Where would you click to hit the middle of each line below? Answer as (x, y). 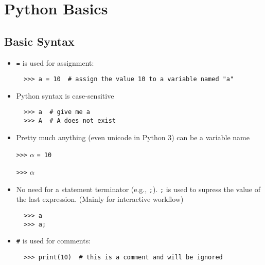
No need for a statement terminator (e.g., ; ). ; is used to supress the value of (138, 189)
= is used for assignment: (55, 62)
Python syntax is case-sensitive (65, 95)
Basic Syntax (39, 41)
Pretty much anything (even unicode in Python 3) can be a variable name (133, 137)
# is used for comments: (54, 241)
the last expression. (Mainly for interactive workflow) (100, 199)
